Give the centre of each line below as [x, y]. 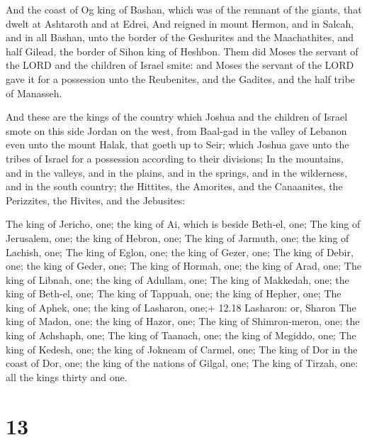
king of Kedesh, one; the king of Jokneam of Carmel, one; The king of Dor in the [182, 349]
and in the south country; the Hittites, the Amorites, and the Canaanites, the [174, 186]
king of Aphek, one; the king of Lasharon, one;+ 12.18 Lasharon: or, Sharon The [181, 307]
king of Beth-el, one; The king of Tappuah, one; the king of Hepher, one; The [174, 293]
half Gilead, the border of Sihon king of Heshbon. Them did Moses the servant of [182, 51]
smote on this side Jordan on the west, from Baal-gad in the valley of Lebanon [176, 130]
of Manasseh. [34, 93]
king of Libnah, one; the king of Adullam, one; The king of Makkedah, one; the [177, 279]
